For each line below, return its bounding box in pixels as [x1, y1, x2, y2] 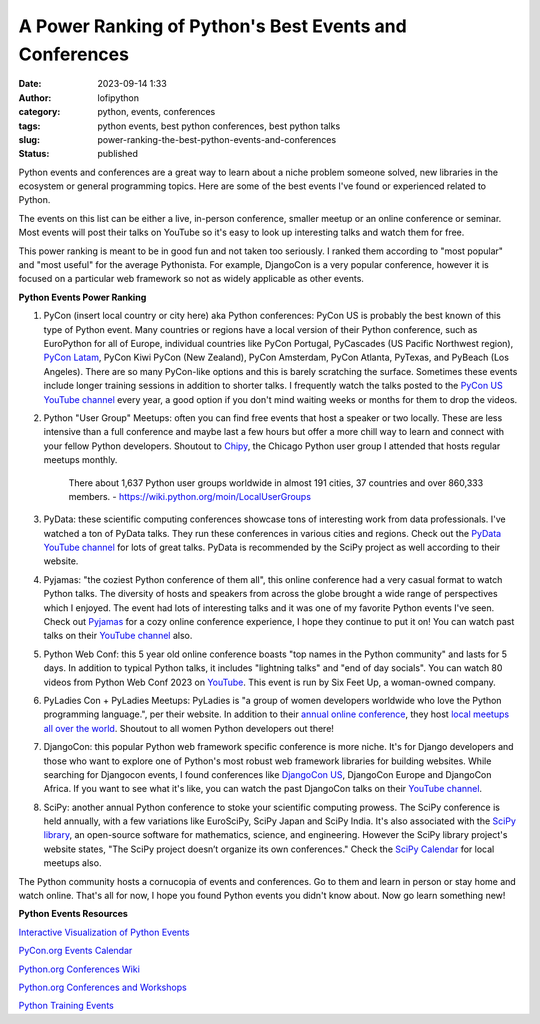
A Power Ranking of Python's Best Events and [18, 15, 407, 37]
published [97, 148, 139, 160]
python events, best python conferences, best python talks [97, 120, 341, 132]
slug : [18, 133, 40, 145]
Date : [18, 78, 42, 90]
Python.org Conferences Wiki [18, 963, 140, 975]
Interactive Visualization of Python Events [18, 926, 190, 938]
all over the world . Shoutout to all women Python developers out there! [43, 722, 335, 734]
